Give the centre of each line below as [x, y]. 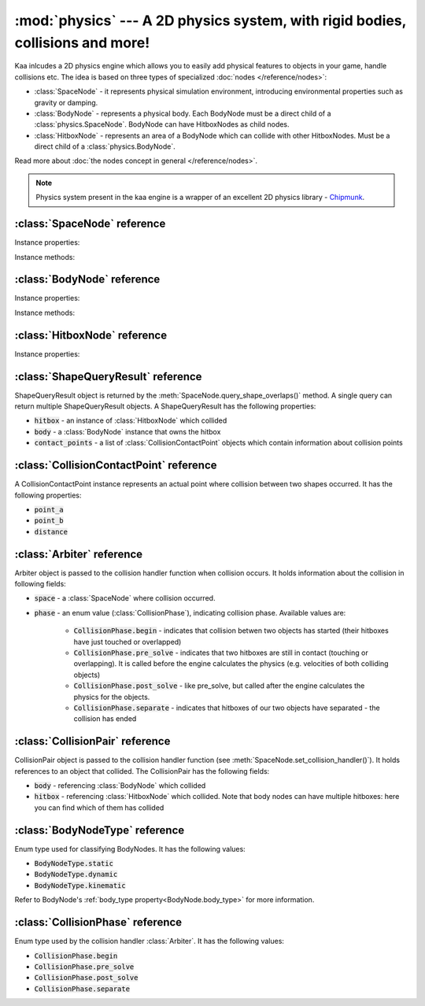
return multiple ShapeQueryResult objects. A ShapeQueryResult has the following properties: [165, 406]
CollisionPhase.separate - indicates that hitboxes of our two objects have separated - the [227, 708]
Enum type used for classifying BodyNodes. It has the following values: [130, 849]
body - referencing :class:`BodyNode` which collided [120, 785]
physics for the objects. [112, 697]
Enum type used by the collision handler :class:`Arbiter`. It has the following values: [150, 941]
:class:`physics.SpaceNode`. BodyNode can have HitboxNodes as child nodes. [162, 124]
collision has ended [105, 719]
